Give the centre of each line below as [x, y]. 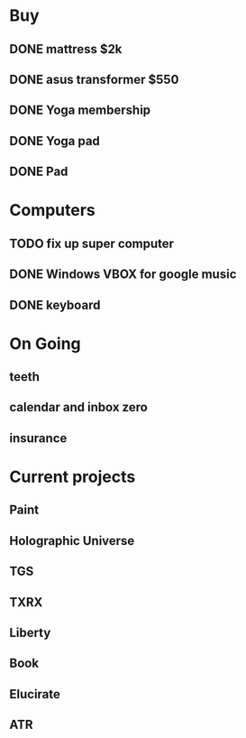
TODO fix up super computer [91, 243]
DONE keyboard [55, 304]
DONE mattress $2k [66, 49]
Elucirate [35, 694]
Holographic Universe [72, 541]
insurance [38, 438]
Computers [53, 211]
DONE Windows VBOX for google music [123, 275]
